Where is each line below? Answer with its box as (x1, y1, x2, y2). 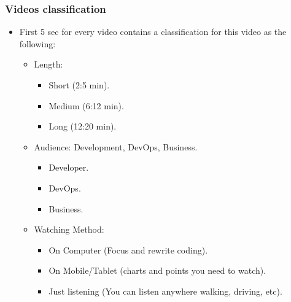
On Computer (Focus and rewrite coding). (49, 243, 208, 256)
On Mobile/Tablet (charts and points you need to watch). (49, 264, 266, 277)
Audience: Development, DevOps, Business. (34, 140, 198, 153)
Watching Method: (34, 223, 104, 236)
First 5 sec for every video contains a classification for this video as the (19, 25, 287, 38)
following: (19, 37, 56, 50)
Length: (34, 58, 63, 71)
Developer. (49, 161, 89, 174)
